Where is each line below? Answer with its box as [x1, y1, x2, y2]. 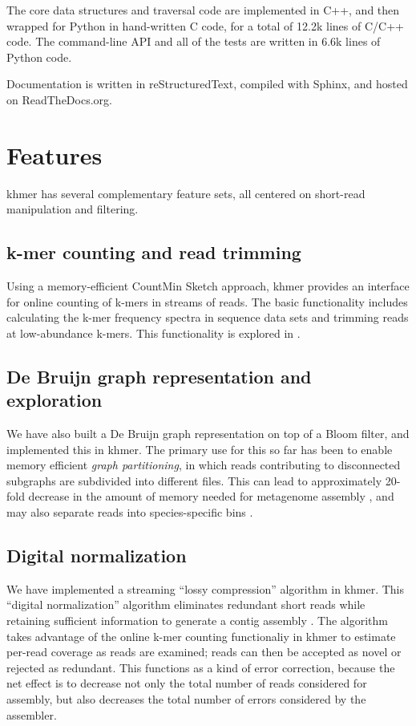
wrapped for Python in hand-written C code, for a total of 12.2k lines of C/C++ [6, 17, 404, 34]
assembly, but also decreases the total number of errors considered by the [6, 690, 366, 707]
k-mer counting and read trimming [6, 240, 301, 265]
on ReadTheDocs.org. [6, 91, 112, 107]
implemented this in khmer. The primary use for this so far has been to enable [6, 440, 393, 457]
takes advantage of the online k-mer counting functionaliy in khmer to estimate [6, 627, 396, 644]
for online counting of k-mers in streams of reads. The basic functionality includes [6, 293, 408, 310]
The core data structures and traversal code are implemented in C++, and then [6, 2, 400, 18]
